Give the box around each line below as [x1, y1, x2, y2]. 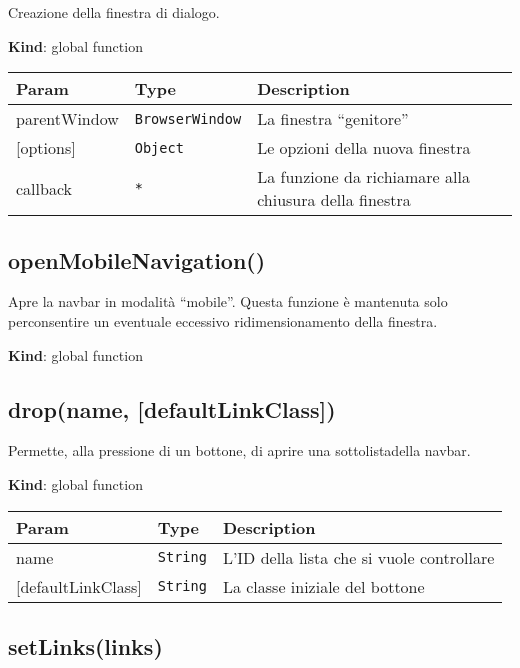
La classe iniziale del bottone [222, 574, 425, 598]
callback [16, 176, 73, 200]
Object [134, 139, 184, 156]
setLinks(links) [8, 630, 163, 661]
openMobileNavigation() [8, 244, 266, 275]
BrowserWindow [134, 110, 242, 127]
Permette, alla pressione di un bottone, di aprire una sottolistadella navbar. [8, 440, 471, 461]
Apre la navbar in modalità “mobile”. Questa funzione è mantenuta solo [8, 291, 448, 312]
